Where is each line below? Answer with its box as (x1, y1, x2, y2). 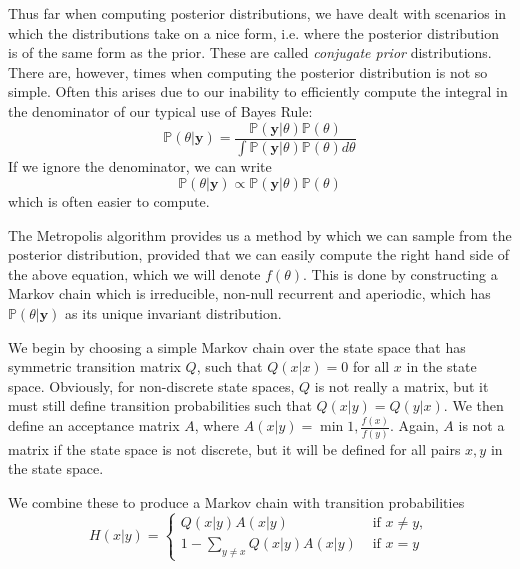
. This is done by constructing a (302, 263, 498, 284)
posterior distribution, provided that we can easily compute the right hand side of (8, 244, 510, 265)
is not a (458, 415, 505, 436)
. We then (443, 395, 504, 416)
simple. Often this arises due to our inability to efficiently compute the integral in (8, 81, 508, 102)
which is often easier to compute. (8, 191, 210, 212)
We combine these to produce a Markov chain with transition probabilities (8, 491, 465, 512)
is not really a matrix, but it (314, 375, 489, 396)
